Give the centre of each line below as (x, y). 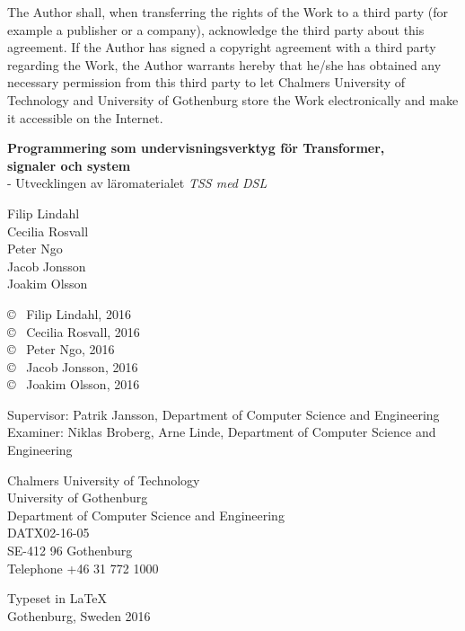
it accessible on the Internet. (85, 117)
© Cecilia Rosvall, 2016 (74, 331)
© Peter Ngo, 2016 (61, 349)
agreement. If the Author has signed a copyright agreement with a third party (222, 47)
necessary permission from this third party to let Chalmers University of (206, 82)
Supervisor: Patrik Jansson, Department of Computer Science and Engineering (224, 414)
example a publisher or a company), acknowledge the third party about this (216, 29)
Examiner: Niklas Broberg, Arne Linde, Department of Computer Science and (222, 432)
